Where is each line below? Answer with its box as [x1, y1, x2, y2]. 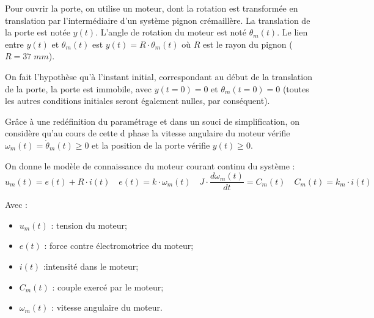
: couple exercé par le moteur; [52, 280, 164, 293]
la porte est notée [5, 26, 71, 39]
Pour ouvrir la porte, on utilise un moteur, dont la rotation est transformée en [5, 2, 298, 14]
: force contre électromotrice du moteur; [44, 239, 194, 252]
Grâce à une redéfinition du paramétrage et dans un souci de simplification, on [5, 114, 299, 127]
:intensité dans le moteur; [43, 259, 139, 272]
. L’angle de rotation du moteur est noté [95, 26, 247, 39]
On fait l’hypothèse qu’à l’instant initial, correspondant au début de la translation [5, 70, 312, 83]
